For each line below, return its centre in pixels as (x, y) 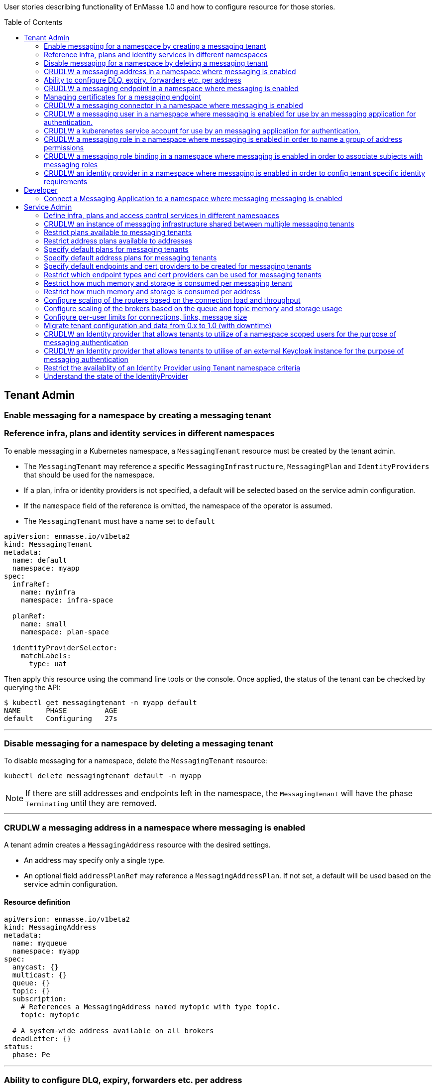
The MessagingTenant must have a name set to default (120, 521)
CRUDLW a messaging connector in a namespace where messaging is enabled (173, 105)
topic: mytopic (50, 1015)
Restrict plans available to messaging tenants (118, 232)
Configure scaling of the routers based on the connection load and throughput (172, 300)
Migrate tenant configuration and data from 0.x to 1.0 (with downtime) (158, 325)
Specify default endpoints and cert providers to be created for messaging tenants (178, 266)
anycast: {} (35, 967)
